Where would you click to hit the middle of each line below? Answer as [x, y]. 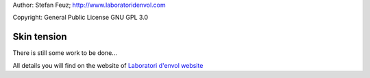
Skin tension [40, 37]
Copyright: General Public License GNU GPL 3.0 [81, 18]
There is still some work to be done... [65, 53]
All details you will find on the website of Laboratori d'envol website [108, 65]
